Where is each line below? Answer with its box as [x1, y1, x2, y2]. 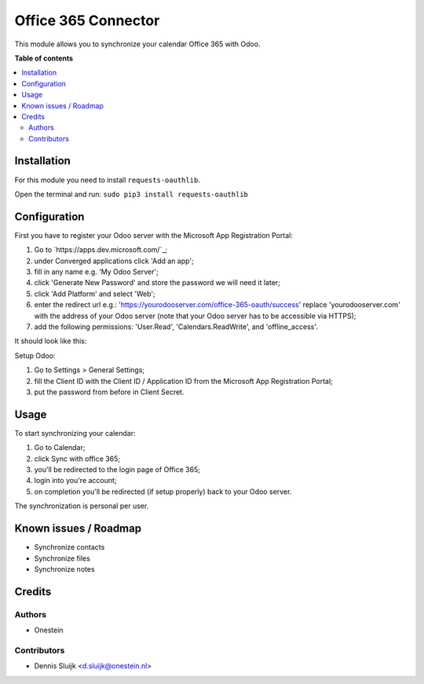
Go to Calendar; [34, 443, 86, 452]
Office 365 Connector [14, 12, 160, 29]
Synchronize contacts [34, 543, 105, 552]
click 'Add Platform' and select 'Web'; [34, 289, 156, 298]
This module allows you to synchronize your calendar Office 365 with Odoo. [14, 39, 261, 49]
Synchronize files [34, 554, 90, 563]
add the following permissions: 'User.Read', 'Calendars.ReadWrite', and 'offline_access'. [34, 322, 318, 331]
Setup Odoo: [14, 350, 56, 360]
